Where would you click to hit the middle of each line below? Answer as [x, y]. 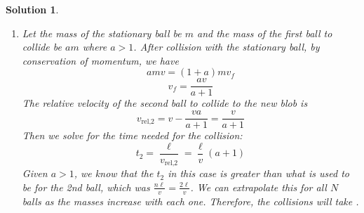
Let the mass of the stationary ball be [102, 33]
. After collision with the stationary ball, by [227, 47]
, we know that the [114, 173]
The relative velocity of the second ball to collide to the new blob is [165, 103]
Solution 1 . [32, 9]
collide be [42, 47]
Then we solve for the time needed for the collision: [132, 135]
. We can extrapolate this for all [258, 187]
